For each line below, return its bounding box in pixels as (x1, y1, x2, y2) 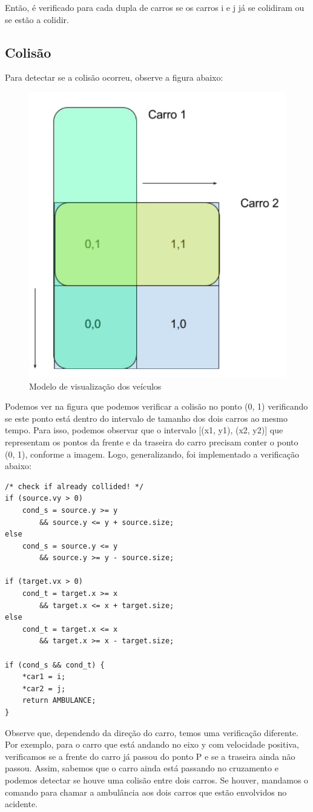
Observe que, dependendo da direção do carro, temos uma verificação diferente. (5, 726, 298, 739)
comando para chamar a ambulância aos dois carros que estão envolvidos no (5, 785, 287, 798)
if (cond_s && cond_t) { (5, 660, 105, 669)
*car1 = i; (22, 672, 66, 682)
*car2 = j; (22, 684, 66, 693)
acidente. (5, 797, 38, 810)
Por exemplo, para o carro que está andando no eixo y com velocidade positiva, (5, 738, 299, 751)
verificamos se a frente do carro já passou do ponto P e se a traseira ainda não (5, 749, 295, 762)
